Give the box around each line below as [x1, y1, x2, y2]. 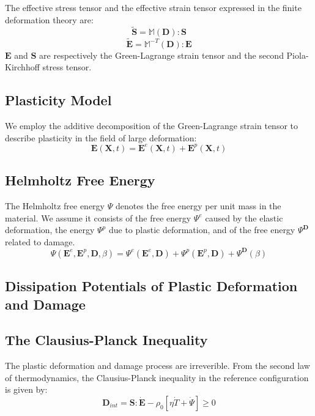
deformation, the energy [5, 223, 95, 236]
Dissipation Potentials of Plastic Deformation [5, 277, 298, 295]
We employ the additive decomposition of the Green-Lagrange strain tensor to [5, 119, 298, 132]
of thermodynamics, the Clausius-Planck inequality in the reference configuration [5, 371, 309, 384]
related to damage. [5, 235, 75, 248]
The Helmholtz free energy [5, 199, 105, 212]
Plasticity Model [5, 91, 112, 110]
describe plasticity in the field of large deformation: [5, 131, 197, 144]
